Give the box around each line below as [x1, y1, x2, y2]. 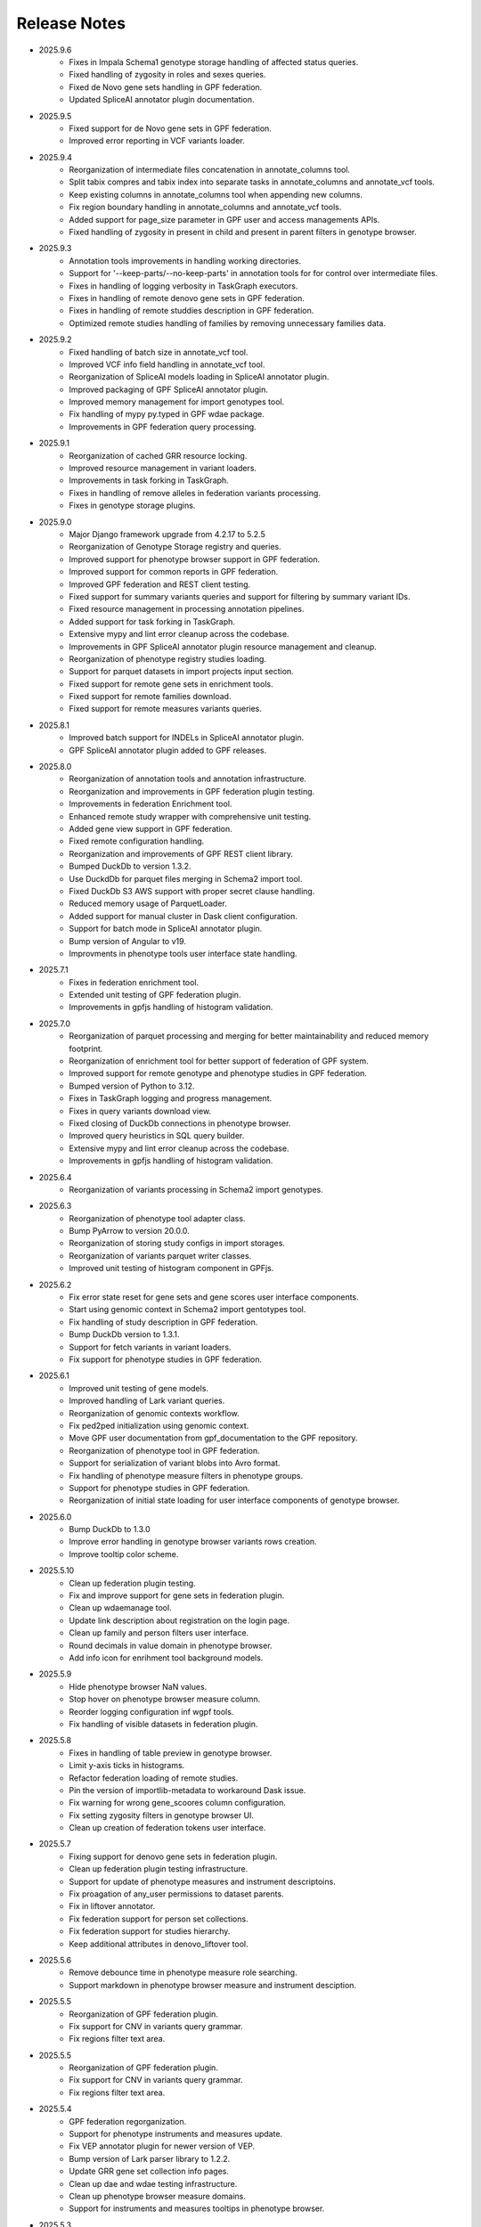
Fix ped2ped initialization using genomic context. [69, 1420, 249, 1431]
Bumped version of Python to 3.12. [69, 1081, 195, 1091]
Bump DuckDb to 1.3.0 [69, 1524, 151, 1535]
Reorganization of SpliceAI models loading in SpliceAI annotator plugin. [69, 371, 330, 382]
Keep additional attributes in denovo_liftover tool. [69, 1938, 249, 1949]
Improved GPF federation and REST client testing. [69, 579, 251, 590]
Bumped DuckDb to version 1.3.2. [69, 861, 192, 872]
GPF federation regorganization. [69, 2116, 187, 2126]
